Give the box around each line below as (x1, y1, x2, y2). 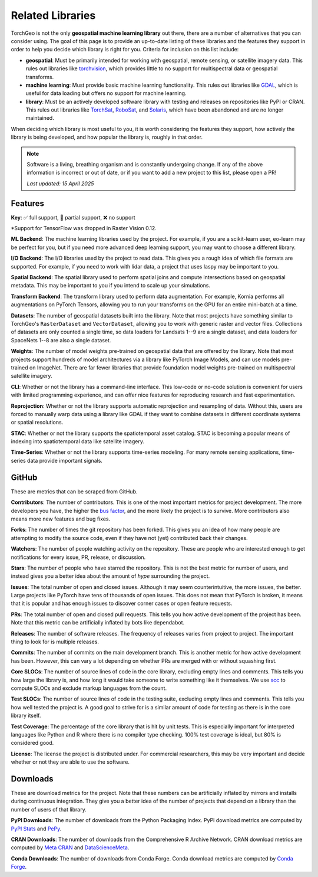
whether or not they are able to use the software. (11, 758, 130, 765)
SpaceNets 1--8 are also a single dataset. (11, 336, 111, 343)
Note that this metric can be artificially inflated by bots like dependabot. (11, 619, 185, 626)
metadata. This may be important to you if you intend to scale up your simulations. (11, 282, 210, 289)
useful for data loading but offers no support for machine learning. (25, 90, 187, 97)
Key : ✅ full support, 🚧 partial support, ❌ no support (11, 214, 135, 221)
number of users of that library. (11, 806, 87, 813)
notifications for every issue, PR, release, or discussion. (11, 554, 146, 561)
